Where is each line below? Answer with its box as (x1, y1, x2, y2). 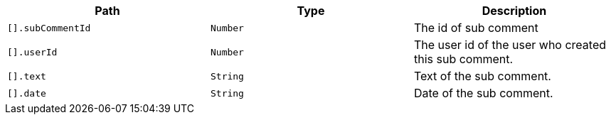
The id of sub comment (413, 21, 538, 35)
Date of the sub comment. (413, 86, 553, 100)
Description (482, 4, 547, 18)
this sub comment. (413, 52, 514, 66)
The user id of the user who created (413, 38, 607, 52)
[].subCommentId (7, 22, 91, 33)
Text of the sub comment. (413, 69, 551, 83)
